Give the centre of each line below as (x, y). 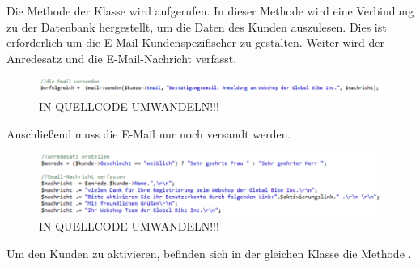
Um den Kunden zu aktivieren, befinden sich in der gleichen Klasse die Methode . (209, 254)
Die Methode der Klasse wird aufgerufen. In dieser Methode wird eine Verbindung (210, 11)
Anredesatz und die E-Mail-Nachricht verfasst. (122, 58)
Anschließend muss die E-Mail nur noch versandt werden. (149, 133)
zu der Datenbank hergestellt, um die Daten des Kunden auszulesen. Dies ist (197, 26)
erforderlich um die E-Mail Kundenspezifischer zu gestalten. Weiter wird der (195, 42)
